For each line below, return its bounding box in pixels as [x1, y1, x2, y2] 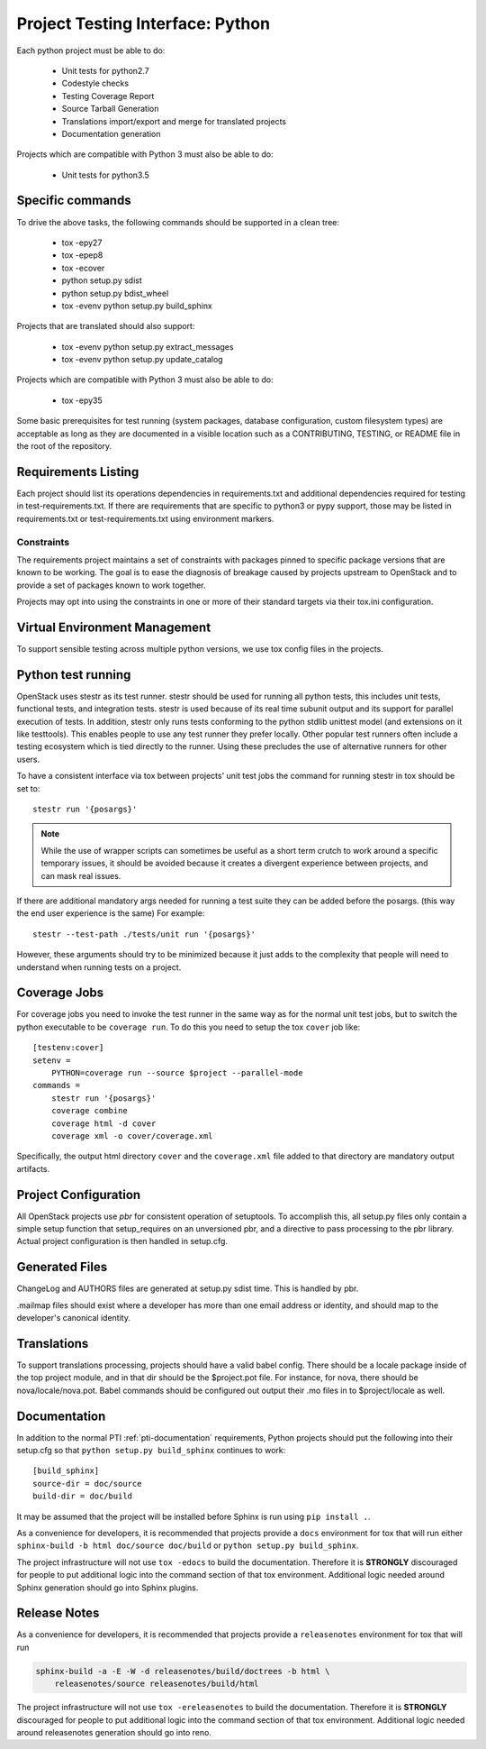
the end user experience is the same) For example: [16, 908, 205, 919]
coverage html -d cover [50, 1118, 157, 1129]
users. [16, 754, 40, 765]
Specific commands [16, 193, 131, 208]
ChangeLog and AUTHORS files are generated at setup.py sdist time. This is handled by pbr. [16, 1283, 359, 1294]
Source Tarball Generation [61, 104, 159, 114]
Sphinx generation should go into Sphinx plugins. [16, 1582, 199, 1593]
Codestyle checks [61, 78, 130, 89]
